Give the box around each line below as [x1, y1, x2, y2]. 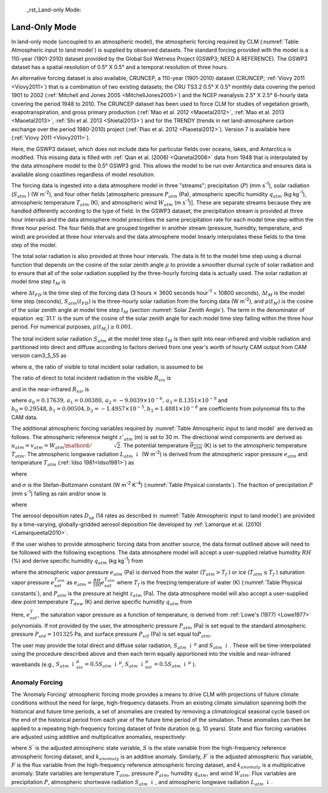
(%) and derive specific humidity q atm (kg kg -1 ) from [11, 556, 143, 566]
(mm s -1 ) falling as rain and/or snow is [11, 489, 106, 497]
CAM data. [11, 414, 38, 421]
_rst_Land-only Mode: [26, 6, 81, 13]
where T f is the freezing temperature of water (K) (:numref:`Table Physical [116, 579, 303, 587]
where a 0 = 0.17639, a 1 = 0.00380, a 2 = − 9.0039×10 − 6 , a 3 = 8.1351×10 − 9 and [11, 396, 228, 405]
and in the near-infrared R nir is [11, 386, 89, 394]
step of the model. [11, 241, 57, 248]
